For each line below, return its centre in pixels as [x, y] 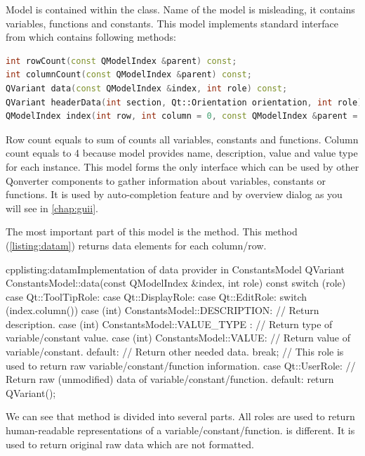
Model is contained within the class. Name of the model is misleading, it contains [180, 9]
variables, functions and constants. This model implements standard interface [172, 23]
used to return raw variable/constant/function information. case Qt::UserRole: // [181, 365]
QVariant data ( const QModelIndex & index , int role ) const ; [147, 88]
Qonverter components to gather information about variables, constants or [166, 180]
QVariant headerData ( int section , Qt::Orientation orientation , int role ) [184, 102]
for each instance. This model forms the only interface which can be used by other [182, 166]
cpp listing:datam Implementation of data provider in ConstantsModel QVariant [175, 269]
